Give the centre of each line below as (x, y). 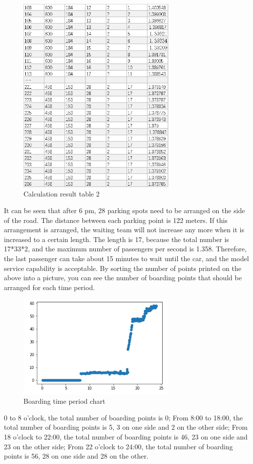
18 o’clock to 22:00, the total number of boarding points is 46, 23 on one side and (126, 437)
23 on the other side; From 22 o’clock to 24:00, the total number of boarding (118, 446)
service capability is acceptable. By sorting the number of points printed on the (123, 268)
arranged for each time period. (50, 287)
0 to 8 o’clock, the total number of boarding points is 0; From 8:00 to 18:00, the (123, 417)
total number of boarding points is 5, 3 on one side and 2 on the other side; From (126, 427)
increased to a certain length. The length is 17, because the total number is (116, 239)
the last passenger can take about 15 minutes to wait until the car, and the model (126, 258)
